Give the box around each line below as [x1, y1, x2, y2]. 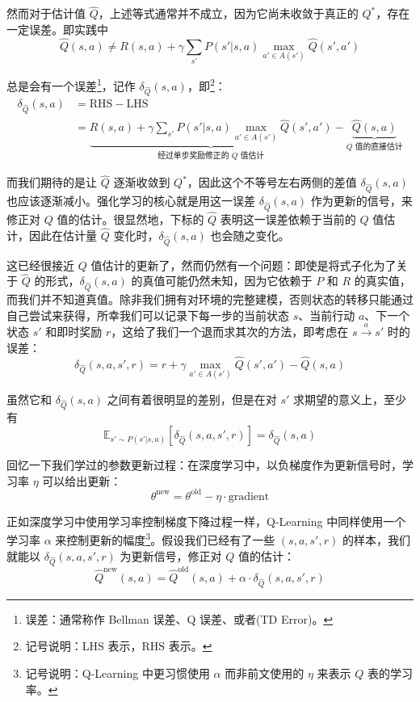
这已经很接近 [6, 256, 74, 273]
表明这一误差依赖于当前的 [220, 210, 356, 227]
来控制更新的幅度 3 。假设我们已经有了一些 [55, 529, 275, 548]
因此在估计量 [28, 226, 97, 243]
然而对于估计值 [6, 5, 86, 22]
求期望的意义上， [293, 390, 384, 407]
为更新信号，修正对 [120, 547, 222, 564]
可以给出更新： [42, 472, 122, 489]
